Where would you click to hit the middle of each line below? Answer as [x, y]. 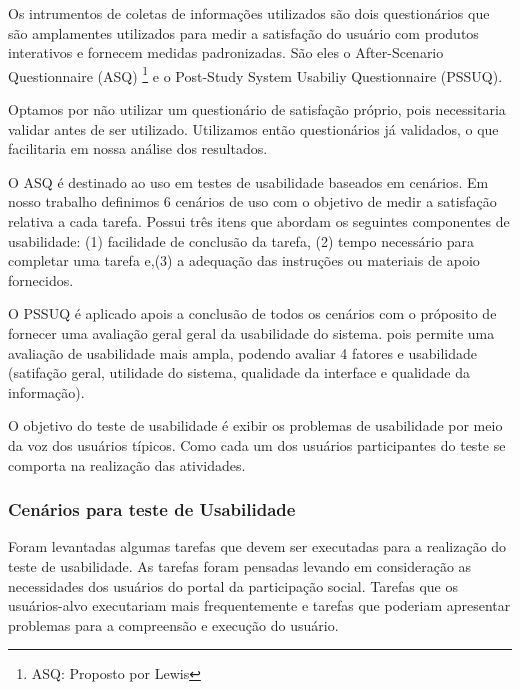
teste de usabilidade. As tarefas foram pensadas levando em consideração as [240, 565]
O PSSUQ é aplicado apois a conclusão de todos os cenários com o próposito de [252, 313]
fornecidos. [41, 279]
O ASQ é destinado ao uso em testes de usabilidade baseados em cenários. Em [248, 181]
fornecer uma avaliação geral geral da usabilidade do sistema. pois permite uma [251, 332]
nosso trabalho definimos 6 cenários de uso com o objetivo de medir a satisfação [252, 201]
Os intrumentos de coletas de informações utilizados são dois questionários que [249, 13]
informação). [46, 391]
